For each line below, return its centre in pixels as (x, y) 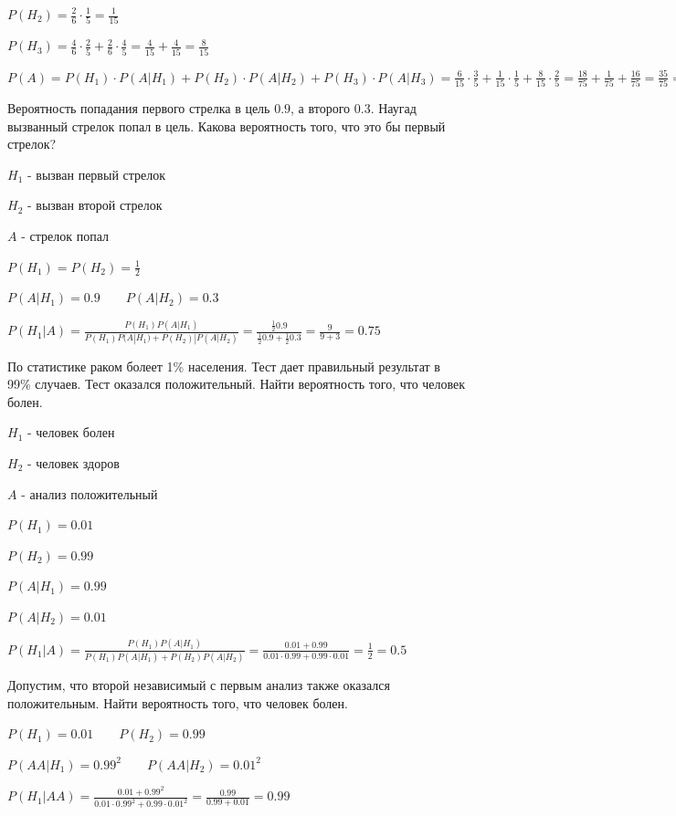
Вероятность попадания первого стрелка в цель (139, 107)
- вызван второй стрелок (95, 205)
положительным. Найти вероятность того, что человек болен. (178, 702)
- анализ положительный (90, 493)
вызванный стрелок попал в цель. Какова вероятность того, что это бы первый (227, 126)
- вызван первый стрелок (96, 174)
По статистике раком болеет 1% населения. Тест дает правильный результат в (224, 366)
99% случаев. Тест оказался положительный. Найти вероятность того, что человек (237, 384)
